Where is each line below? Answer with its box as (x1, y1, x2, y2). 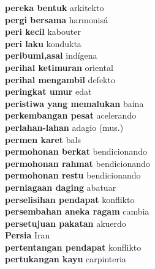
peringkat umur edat (5, 85, 92, 98)
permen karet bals (5, 133, 81, 146)
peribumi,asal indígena (5, 49, 97, 62)
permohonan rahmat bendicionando (5, 157, 150, 169)
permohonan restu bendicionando (5, 169, 141, 182)
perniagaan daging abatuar (5, 180, 116, 193)
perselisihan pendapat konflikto (5, 193, 135, 205)
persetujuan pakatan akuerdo (5, 216, 126, 229)
